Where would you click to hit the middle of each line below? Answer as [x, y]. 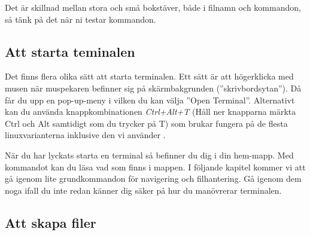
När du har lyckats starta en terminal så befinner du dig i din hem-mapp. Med [149, 155]
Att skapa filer [51, 222]
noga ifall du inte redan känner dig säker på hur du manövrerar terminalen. [143, 190]
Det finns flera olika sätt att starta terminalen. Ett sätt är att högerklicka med [149, 76]
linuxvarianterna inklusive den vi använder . [85, 135]
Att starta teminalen [70, 51]
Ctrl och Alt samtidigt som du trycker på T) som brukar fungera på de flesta [146, 123]
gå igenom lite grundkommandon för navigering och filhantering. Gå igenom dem [153, 178]
